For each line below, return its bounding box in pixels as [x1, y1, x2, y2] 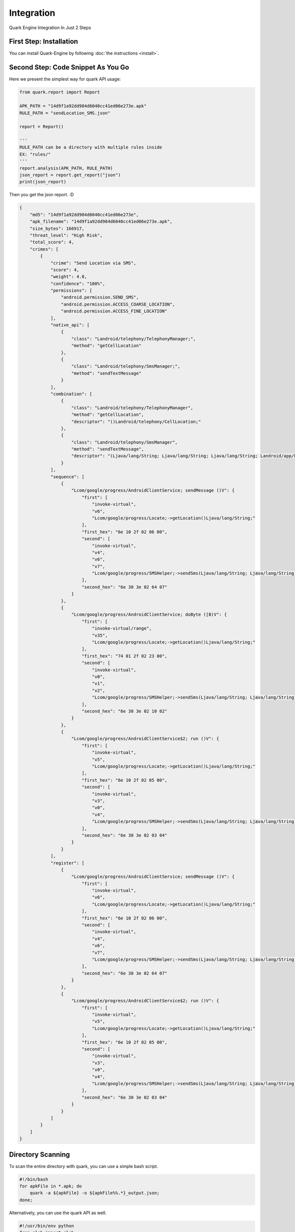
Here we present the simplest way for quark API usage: [9, 76, 121, 82]
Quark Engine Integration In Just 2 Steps [9, 25, 91, 31]
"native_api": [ [50, 322, 90, 328]
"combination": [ [50, 391, 92, 397]
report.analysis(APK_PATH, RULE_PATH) [19, 165, 113, 171]
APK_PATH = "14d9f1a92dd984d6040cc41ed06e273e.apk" [19, 103, 147, 109]
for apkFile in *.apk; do [19, 1183, 82, 1189]
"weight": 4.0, [50, 274, 87, 279]
